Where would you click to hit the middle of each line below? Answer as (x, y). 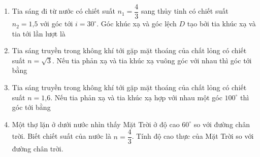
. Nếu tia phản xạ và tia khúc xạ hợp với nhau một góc (136, 97)
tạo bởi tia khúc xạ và (221, 24)
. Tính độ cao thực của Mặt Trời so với (193, 136)
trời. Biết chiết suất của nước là (61, 136)
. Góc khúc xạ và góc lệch (137, 24)
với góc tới (57, 24)
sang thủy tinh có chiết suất (185, 11)
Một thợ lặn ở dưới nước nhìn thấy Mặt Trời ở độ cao (96, 124)
